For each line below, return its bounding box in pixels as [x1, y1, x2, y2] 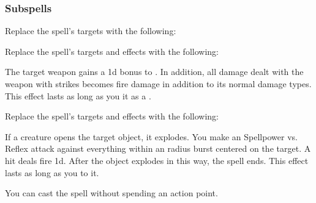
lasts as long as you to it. [5, 166, 99, 179]
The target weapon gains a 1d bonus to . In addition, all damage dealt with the [5, 65, 304, 78]
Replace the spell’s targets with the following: [5, 24, 176, 37]
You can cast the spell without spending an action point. [5, 187, 218, 199]
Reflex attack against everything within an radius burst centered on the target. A [5, 142, 311, 155]
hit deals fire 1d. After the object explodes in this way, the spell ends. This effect [5, 154, 309, 166]
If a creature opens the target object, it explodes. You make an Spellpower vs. [5, 130, 298, 143]
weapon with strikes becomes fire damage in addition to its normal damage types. [5, 77, 312, 90]
